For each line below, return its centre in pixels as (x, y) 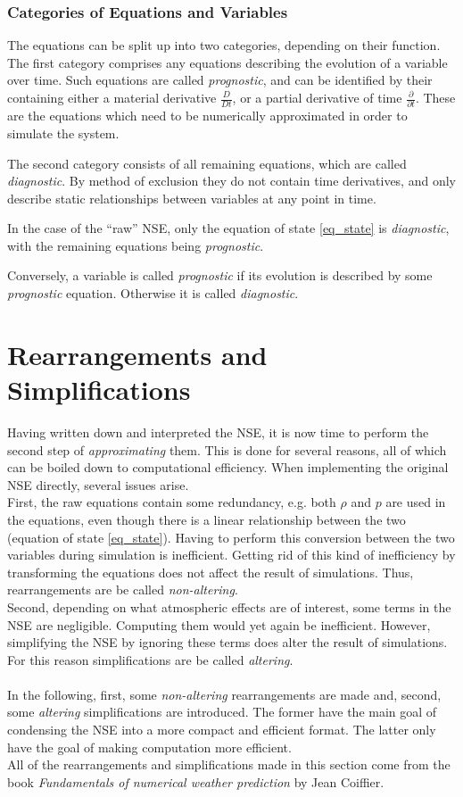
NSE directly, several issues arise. (98, 484)
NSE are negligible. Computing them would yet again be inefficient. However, (219, 624)
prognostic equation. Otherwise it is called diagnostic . (153, 293)
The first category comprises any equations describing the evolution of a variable (227, 62)
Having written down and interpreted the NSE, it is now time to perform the (218, 432)
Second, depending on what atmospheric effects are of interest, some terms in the (229, 606)
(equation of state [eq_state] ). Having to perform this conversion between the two (231, 537)
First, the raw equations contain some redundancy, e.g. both (172, 502)
